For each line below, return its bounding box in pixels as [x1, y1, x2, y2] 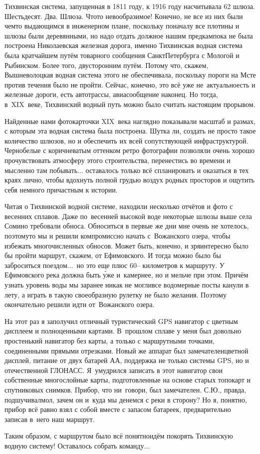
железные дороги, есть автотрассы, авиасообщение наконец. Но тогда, [4, 89, 218, 99]
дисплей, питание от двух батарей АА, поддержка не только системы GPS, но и [4, 355, 249, 365]
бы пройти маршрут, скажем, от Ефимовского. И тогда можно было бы [4, 250, 221, 260]
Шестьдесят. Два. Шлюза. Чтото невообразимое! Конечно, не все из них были [4, 10, 243, 21]
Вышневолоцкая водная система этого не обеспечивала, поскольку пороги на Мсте [4, 69, 256, 80]
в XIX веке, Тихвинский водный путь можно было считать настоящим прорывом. [4, 98, 256, 109]
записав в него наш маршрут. [4, 413, 95, 424]
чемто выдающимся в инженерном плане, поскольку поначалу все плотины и [4, 20, 240, 31]
